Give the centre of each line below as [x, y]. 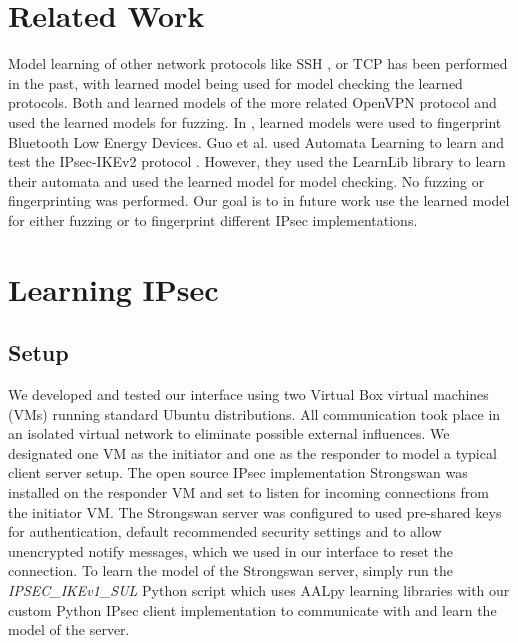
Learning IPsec [113, 288]
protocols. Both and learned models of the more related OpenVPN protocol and [252, 102]
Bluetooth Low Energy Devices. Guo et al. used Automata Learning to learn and [256, 141]
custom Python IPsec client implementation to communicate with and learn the [252, 609]
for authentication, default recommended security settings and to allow [225, 531]
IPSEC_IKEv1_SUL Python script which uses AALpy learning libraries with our [259, 589]
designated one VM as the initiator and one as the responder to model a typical [252, 452]
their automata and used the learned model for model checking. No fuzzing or [246, 180]
